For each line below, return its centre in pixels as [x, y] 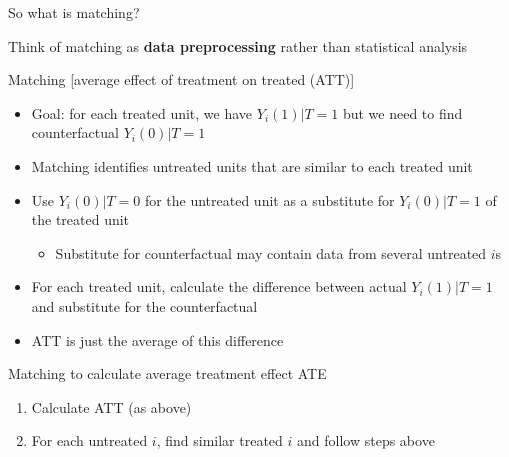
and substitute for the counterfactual [144, 305]
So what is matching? [74, 12]
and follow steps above [366, 440]
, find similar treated [219, 440]
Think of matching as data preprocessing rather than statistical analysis [238, 45]
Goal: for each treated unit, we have [142, 112]
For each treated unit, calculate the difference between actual [219, 286]
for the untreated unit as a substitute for [269, 199]
